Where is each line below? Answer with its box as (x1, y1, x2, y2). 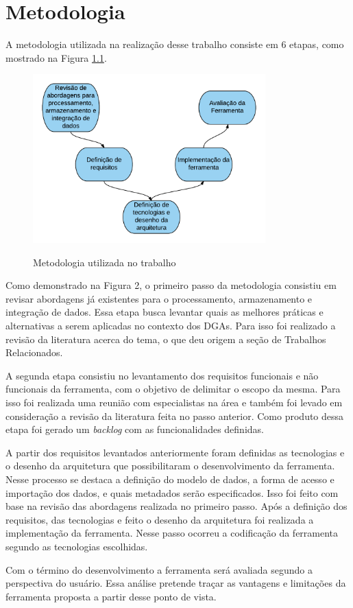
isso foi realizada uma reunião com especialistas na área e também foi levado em (5, 395, 343, 409)
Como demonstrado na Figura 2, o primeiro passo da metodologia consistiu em (5, 278, 337, 292)
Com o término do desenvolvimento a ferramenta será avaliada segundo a (5, 562, 313, 576)
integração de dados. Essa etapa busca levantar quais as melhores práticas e (5, 305, 324, 319)
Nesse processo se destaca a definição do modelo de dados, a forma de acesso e (5, 471, 334, 486)
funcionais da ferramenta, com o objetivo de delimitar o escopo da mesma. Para (5, 382, 341, 396)
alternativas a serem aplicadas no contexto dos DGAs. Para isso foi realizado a (5, 318, 336, 333)
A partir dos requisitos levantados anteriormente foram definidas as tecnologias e (5, 445, 345, 459)
